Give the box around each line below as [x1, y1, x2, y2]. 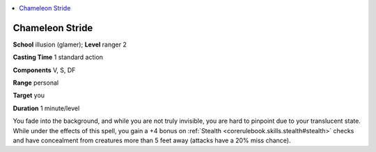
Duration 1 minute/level [13, 104, 80, 112]
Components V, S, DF [13, 66, 76, 74]
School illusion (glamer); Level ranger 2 [13, 40, 127, 49]
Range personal [13, 78, 59, 87]
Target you [13, 91, 45, 100]
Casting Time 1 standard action [13, 53, 104, 62]
